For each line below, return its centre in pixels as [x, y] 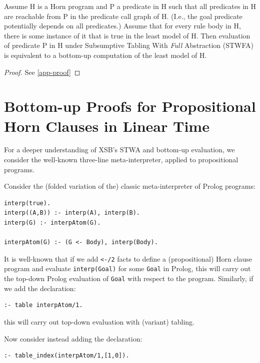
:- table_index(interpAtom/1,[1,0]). [67, 356]
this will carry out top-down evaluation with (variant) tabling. [99, 321]
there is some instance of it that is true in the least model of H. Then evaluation [127, 35]
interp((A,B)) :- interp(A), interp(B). [72, 213]
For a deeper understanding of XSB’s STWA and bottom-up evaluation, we [119, 150]
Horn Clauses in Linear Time [107, 126]
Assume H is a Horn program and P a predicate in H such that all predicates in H [130, 6]
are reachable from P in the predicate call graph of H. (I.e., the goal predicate [123, 16]
